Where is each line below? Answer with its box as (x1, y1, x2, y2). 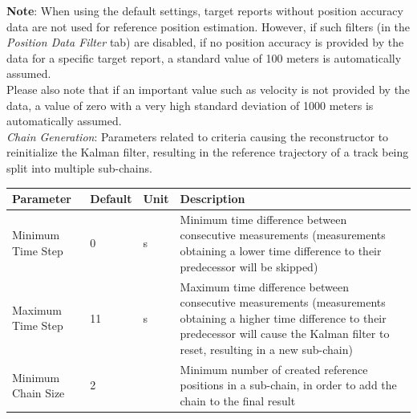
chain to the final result (180, 392, 296, 409)
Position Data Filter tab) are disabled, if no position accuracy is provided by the (6, 34, 404, 51)
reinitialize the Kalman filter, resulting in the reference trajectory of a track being (6, 144, 409, 161)
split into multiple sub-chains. (6, 159, 152, 176)
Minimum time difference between (180, 210, 347, 227)
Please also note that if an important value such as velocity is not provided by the (6, 80, 411, 97)
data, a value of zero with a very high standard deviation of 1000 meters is (6, 96, 374, 113)
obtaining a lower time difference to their (180, 242, 382, 259)
